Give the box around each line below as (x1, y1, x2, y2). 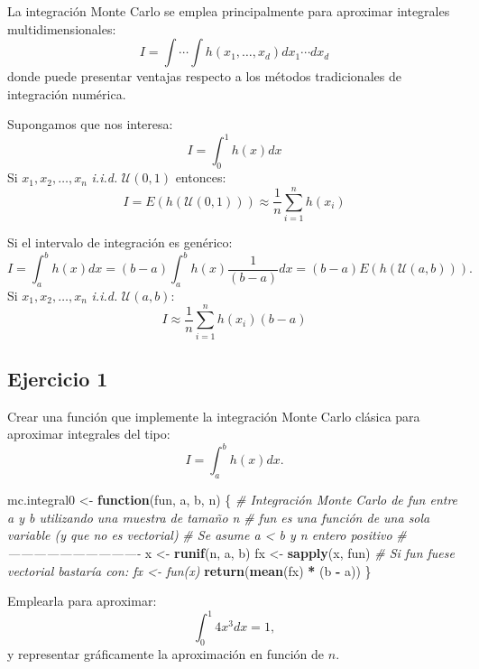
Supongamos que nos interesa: (7, 115, 173, 134)
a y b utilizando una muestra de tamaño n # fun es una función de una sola (7, 507, 430, 526)
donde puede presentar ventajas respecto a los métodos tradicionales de (7, 67, 401, 86)
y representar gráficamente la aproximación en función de (7, 645, 325, 664)
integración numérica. (7, 84, 126, 103)
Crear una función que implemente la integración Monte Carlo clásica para (7, 406, 420, 425)
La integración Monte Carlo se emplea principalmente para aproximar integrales (7, 2, 450, 20)
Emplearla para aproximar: (7, 591, 157, 610)
